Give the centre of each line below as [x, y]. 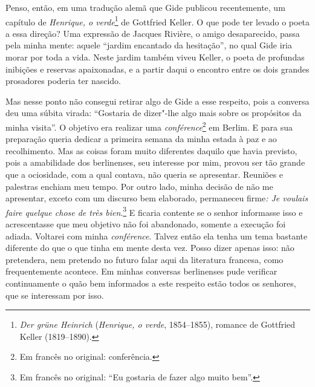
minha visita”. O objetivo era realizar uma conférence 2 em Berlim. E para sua [149, 126]
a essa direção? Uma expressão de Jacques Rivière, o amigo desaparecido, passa [153, 33]
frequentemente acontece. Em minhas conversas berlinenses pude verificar [141, 271]
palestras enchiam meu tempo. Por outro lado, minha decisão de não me [139, 186]
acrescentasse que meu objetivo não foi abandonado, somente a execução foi [146, 224]
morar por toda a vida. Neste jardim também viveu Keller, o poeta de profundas [155, 57]
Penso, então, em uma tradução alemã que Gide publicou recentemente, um [145, 7]
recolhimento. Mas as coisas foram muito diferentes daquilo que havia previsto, [151, 150]
